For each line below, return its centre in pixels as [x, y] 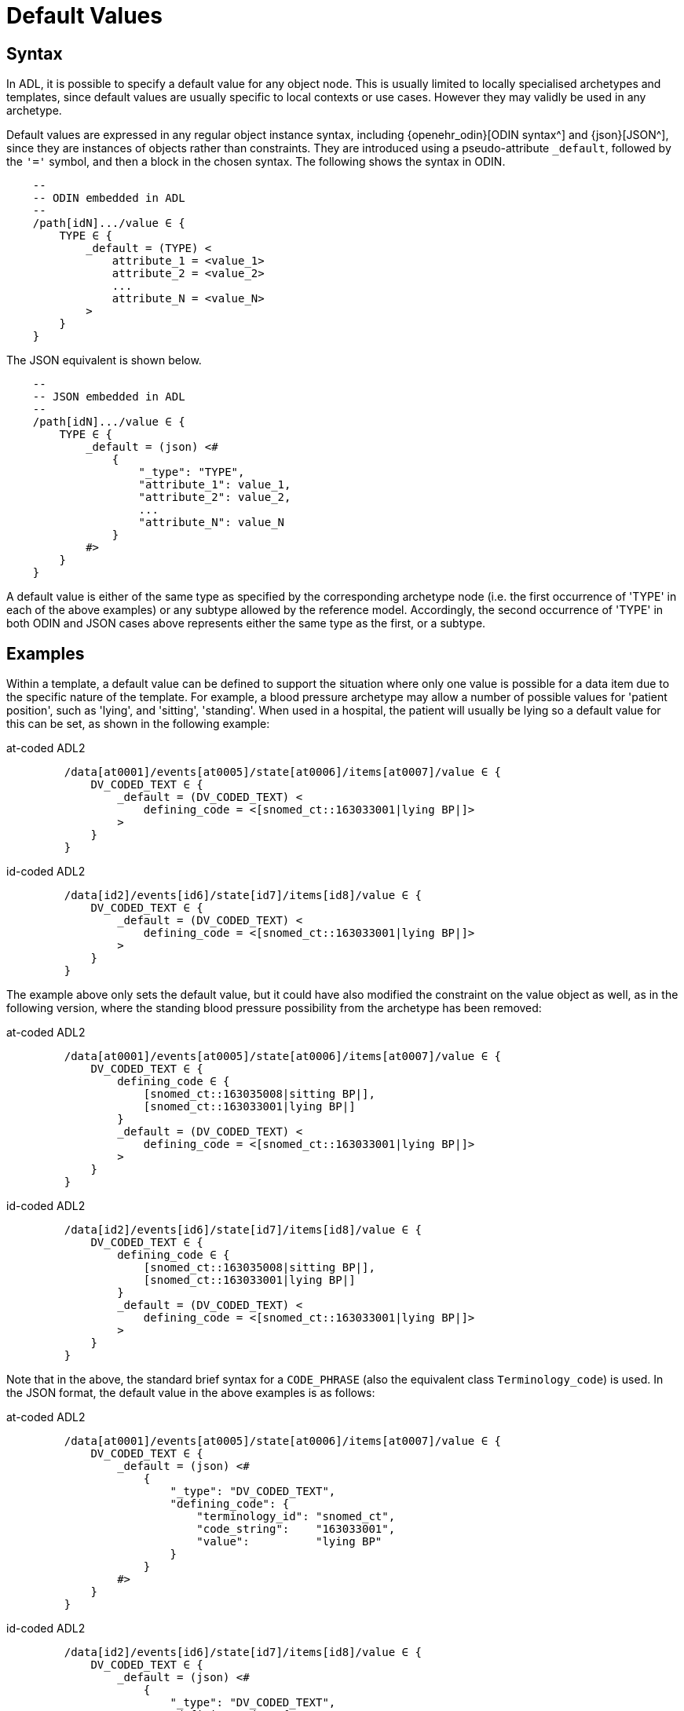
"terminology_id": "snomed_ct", [296, 1517]
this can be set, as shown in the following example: [138, 724]
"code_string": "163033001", [296, 1529]
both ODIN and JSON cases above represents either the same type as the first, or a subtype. [246, 623]
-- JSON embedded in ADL [109, 397]
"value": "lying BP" [289, 1542]
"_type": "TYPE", [192, 472]
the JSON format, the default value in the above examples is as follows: [191, 1393]
